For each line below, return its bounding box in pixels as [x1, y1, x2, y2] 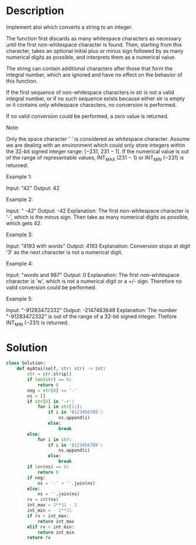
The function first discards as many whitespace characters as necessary [6, 35, 181, 42]
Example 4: [6, 260, 33, 267]
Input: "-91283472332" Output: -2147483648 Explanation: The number [6, 306, 177, 313]
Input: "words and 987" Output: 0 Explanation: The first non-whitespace [6, 271, 180, 278]
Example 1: [6, 173, 32, 180]
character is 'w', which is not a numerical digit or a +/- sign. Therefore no [6, 277, 183, 285]
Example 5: [6, 295, 33, 302]
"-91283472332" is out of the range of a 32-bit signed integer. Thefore [6, 313, 177, 320]
